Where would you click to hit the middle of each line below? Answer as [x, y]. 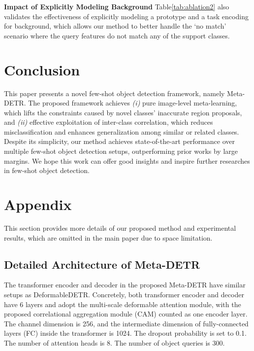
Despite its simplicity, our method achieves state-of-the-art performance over [119, 141]
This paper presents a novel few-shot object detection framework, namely [114, 93]
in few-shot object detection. [47, 170]
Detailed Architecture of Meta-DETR [102, 264]
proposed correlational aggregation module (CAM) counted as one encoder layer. [126, 314]
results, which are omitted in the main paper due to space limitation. [108, 237]
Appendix [38, 204]
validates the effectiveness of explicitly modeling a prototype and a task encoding [126, 16]
